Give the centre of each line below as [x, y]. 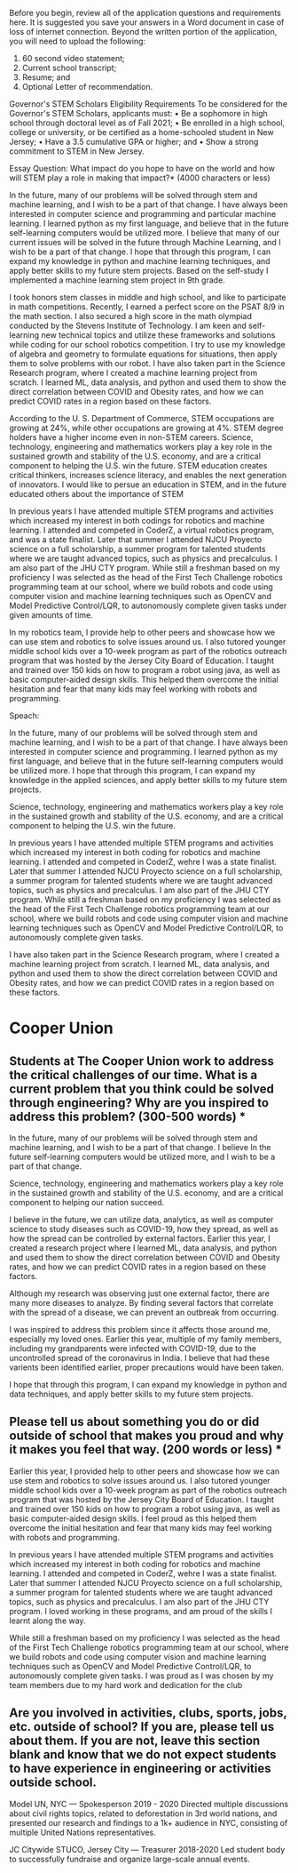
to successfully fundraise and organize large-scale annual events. [129, 1859]
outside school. [53, 1783]
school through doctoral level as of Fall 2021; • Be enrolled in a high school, [147, 123]
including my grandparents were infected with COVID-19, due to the [133, 1349]
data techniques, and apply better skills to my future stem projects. [132, 1394]
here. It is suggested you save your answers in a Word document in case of [147, 22]
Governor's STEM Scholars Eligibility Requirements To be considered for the [149, 104]
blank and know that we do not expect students [143, 1755]
